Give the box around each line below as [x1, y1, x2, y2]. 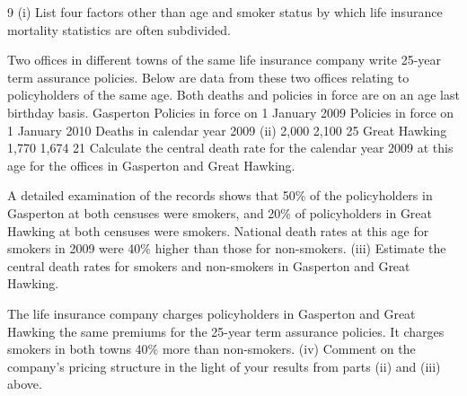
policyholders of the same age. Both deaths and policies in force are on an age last [7, 85, 460, 104]
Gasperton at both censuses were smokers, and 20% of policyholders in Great [7, 203, 433, 222]
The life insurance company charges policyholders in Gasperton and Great [7, 304, 416, 322]
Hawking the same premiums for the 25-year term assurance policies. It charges [7, 321, 445, 340]
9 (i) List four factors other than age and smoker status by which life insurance [7, 3, 443, 21]
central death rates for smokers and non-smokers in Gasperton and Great [7, 256, 410, 275]
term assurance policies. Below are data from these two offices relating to [7, 67, 410, 86]
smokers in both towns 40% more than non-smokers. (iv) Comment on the [7, 339, 416, 358]
